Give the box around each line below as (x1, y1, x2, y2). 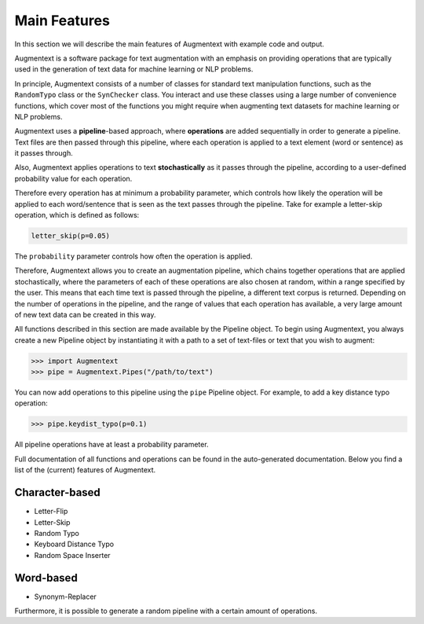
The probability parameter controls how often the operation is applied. (14, 251, 253, 261)
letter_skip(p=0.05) (31, 232, 110, 240)
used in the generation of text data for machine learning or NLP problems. (14, 64, 254, 74)
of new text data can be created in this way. (14, 310, 156, 319)
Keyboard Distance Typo (34, 539, 114, 549)
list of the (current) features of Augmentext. (14, 465, 156, 475)
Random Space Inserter (34, 550, 111, 560)
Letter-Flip (34, 507, 68, 516)
